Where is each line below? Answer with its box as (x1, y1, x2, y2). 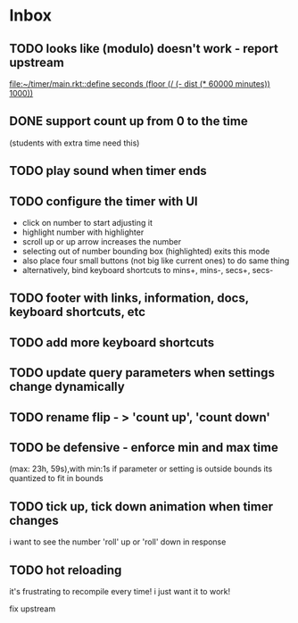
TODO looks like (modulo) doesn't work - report (9, 41, 279, 56)
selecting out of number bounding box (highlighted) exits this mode (21, 246, 270, 257)
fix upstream (9, 603, 56, 614)
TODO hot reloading (9, 562, 122, 577)
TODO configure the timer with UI (9, 194, 198, 209)
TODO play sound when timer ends (9, 163, 207, 179)
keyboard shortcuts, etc (9, 304, 145, 320)
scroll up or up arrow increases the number (21, 237, 181, 247)
